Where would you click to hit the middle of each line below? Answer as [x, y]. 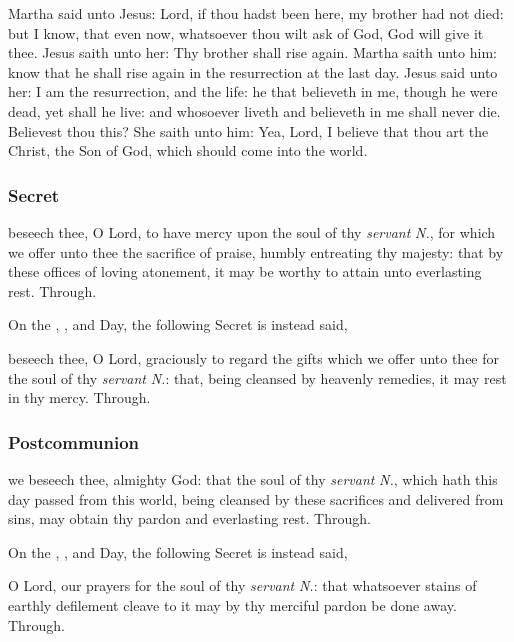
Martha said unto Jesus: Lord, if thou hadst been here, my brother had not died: [256, 13]
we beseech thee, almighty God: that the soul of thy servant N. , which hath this [253, 478]
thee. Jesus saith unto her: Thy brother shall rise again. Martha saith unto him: [252, 52]
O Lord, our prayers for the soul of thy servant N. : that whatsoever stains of [242, 585]
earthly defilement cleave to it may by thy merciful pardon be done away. [232, 604]
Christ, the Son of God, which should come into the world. [188, 150]
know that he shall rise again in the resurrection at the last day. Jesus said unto [253, 71]
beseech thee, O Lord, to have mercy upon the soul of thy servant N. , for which [252, 231]
